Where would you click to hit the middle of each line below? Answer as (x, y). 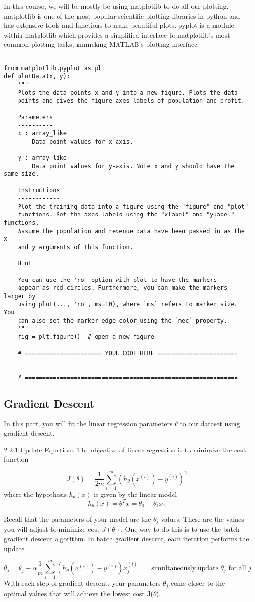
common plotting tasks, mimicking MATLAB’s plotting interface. (102, 44)
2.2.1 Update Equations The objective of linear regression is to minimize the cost (125, 449)
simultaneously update (185, 569)
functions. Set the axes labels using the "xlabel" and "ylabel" (126, 215)
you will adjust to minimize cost (52, 529)
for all (237, 569)
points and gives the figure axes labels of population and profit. (131, 101)
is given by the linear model (135, 494)
